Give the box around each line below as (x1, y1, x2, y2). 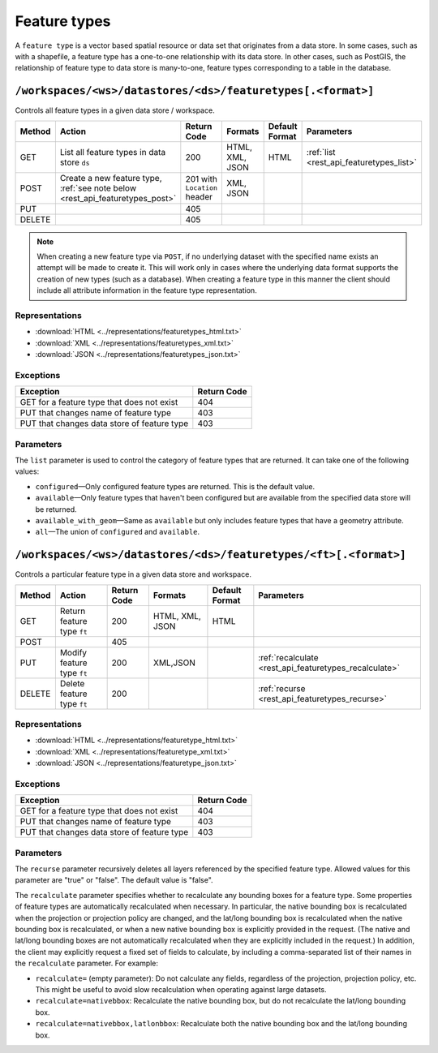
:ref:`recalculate (258, 651, 319, 663)
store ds (59, 157, 90, 168)
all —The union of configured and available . (35, 527, 200, 537)
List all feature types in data (59, 146, 166, 157)
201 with (185, 174, 218, 185)
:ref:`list (306, 146, 336, 157)
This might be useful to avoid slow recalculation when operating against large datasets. (35, 984, 328, 994)
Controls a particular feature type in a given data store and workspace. (15, 569, 251, 579)
